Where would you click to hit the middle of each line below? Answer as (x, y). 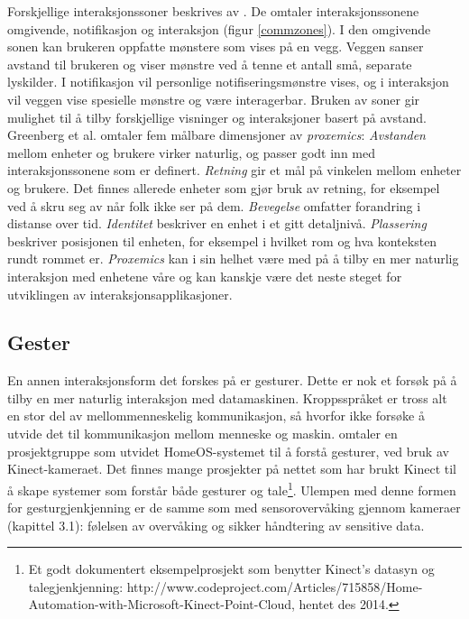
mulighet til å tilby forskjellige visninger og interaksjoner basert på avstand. (217, 117)
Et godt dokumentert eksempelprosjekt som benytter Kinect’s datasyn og (231, 569)
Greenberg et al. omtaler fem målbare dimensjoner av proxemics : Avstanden (216, 135)
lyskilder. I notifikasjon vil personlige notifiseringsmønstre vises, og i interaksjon (228, 82)
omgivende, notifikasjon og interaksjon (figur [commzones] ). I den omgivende (219, 28)
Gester (39, 342)
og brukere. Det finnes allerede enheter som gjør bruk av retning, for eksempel (224, 187)
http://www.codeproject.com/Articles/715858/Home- (275, 586)
